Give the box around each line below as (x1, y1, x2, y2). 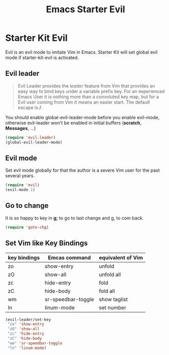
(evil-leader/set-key (5, 317, 51, 322)
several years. (5, 173, 35, 179)
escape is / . (17, 104, 43, 111)
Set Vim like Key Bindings (5, 239, 88, 248)
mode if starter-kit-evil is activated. (5, 54, 79, 61)
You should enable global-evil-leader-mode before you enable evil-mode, (5, 114, 160, 120)
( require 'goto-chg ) (5, 225, 49, 230)
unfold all (99, 271, 121, 278)
